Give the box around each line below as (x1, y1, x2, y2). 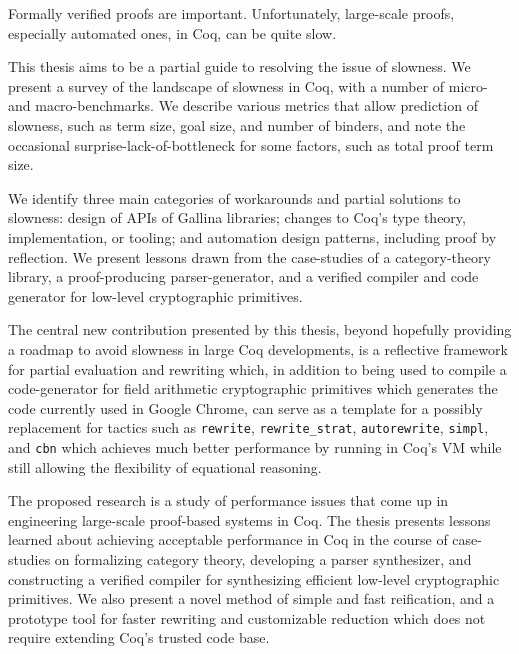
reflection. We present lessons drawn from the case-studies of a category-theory (8, 246, 491, 267)
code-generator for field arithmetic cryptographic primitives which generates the (8, 378, 498, 399)
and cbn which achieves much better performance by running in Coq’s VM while (8, 436, 502, 457)
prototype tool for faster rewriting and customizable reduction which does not (8, 607, 486, 628)
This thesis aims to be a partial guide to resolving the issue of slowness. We (8, 56, 471, 77)
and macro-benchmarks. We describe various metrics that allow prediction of (8, 95, 478, 116)
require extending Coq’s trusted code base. (8, 627, 270, 648)
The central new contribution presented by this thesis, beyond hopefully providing (8, 319, 512, 340)
